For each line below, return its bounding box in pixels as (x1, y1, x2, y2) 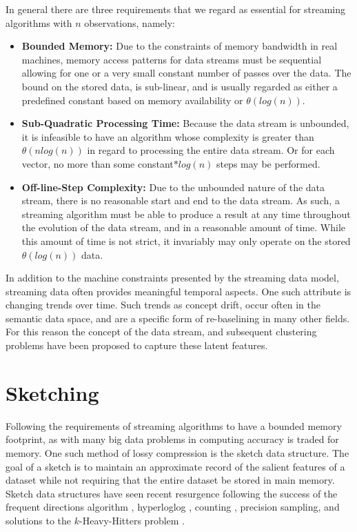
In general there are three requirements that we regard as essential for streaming (6, 2, 346, 16)
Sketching (6, 378, 99, 406)
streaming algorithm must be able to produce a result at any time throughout (21, 206, 351, 221)
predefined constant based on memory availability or (21, 92, 243, 107)
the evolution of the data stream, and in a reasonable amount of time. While (21, 220, 346, 235)
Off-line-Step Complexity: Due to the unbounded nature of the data (21, 179, 325, 194)
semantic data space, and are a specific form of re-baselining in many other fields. (6, 311, 350, 325)
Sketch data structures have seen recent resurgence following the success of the (6, 486, 338, 500)
